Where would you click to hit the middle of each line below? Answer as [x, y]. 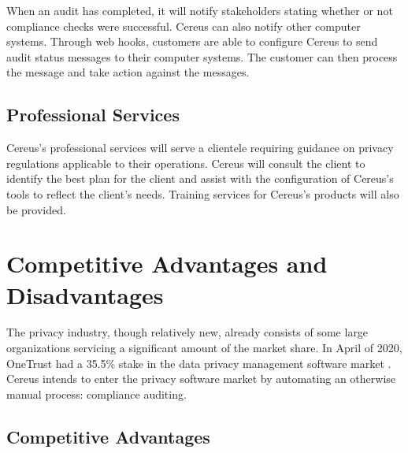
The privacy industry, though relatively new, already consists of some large [187, 332]
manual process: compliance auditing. [96, 394]
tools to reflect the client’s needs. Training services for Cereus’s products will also [203, 193]
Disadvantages [85, 294]
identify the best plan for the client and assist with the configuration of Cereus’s [200, 178]
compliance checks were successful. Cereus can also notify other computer [184, 26]
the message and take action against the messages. [128, 72]
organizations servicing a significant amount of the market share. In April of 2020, [204, 348]
